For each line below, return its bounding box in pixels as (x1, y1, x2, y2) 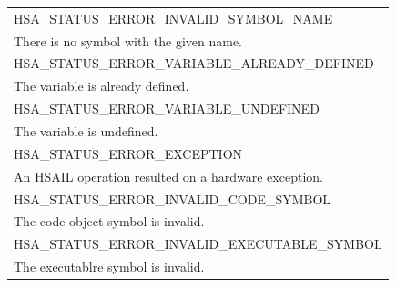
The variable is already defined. (14, 76, 189, 95)
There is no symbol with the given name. (14, 31, 243, 50)
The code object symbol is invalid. (14, 212, 205, 231)
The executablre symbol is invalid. (14, 257, 205, 276)
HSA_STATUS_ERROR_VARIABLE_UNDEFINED (14, 99, 320, 118)
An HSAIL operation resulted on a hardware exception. (14, 166, 323, 185)
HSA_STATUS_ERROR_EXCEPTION (14, 143, 243, 163)
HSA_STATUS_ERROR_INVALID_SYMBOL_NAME (14, 8, 333, 27)
